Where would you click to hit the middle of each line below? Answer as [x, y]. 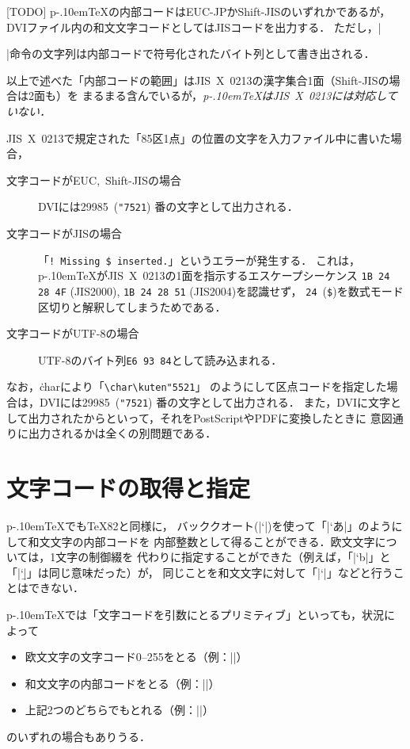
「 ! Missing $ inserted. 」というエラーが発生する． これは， [199, 260]
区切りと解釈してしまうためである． [132, 306]
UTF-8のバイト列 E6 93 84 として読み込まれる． [160, 359]
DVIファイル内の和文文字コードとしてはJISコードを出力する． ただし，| [194, 27]
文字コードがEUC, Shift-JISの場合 [94, 180]
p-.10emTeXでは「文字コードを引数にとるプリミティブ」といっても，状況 [196, 614]
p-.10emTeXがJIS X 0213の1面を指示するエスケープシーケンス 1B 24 [214, 275]
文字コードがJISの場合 [65, 233]
